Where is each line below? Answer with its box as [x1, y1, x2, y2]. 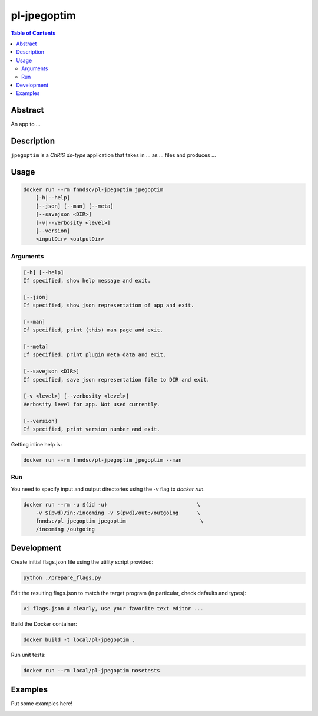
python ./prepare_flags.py [23, 574, 101, 581]
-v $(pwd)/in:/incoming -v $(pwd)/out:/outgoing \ [35, 510, 201, 516]
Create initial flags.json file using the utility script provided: [11, 559, 154, 566]
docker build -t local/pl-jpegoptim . [23, 636, 135, 643]
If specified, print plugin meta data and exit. [23, 352, 167, 358]
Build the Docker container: [11, 620, 78, 628]
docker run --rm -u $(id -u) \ [23, 501, 201, 508]
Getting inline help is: [11, 441, 62, 448]
